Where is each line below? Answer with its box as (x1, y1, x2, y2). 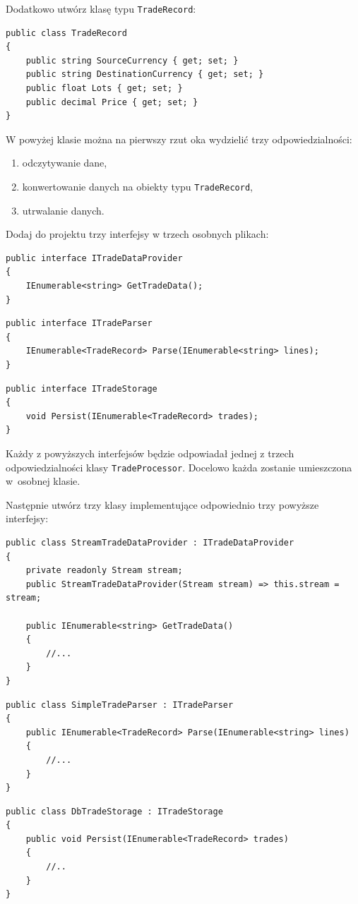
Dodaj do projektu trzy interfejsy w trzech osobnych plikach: (6, 227, 269, 241)
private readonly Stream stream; (25, 565, 183, 576)
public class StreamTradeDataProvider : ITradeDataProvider (6, 538, 294, 548)
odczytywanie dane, (22, 155, 107, 170)
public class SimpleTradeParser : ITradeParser (6, 699, 234, 710)
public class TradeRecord (6, 28, 127, 38)
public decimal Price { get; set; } (25, 97, 198, 107)
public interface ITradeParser (6, 318, 153, 329)
